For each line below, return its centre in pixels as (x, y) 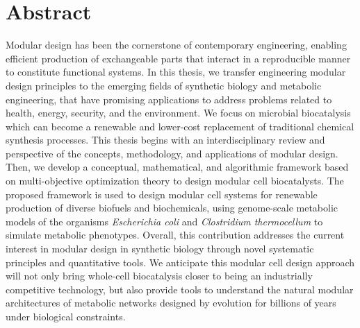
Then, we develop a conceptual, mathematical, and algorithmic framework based (177, 167)
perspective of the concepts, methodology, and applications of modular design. (172, 153)
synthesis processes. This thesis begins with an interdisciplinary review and (165, 140)
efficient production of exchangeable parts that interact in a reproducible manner (178, 58)
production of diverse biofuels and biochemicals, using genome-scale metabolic (172, 208)
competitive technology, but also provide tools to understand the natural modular (180, 289)
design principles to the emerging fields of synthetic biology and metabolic (164, 85)
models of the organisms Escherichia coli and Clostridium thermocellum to (164, 221)
